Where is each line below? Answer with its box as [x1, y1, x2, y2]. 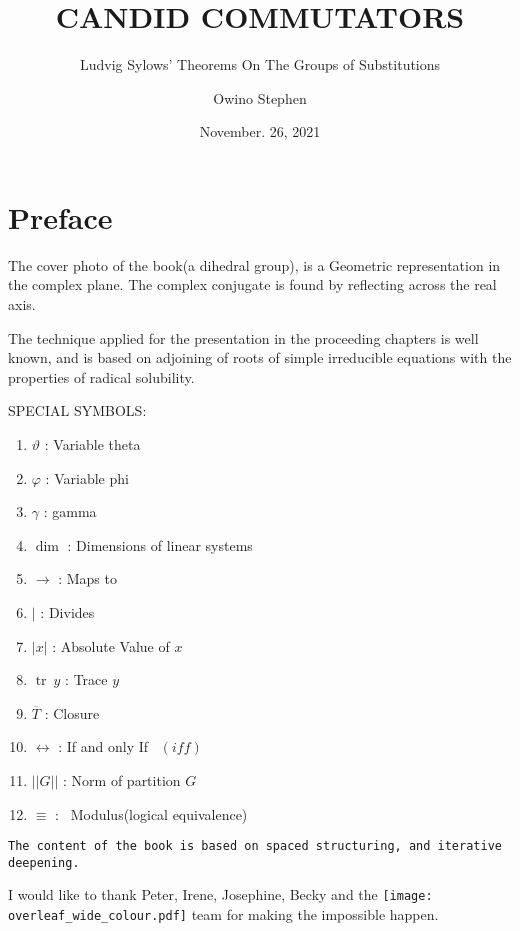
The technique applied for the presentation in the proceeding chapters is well [8, 327, 479, 348]
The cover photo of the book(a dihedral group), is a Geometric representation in [8, 254, 501, 275]
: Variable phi [45, 467, 129, 488]
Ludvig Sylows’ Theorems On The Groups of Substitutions [79, 54, 441, 75]
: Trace [65, 669, 108, 690]
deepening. [8, 855, 80, 870]
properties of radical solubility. [8, 366, 195, 387]
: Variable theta [44, 434, 141, 454]
